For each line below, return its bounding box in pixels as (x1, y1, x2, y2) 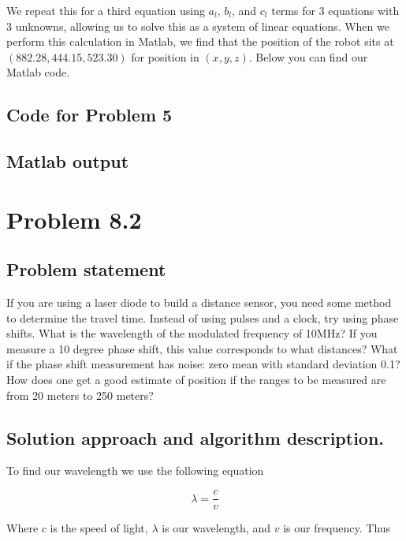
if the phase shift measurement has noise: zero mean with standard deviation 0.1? (6, 356, 400, 372)
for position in (131, 48, 199, 65)
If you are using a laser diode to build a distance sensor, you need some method (6, 294, 392, 311)
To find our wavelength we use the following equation (6, 462, 264, 479)
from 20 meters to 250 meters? (6, 386, 154, 403)
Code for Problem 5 (6, 103, 173, 127)
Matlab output (6, 149, 129, 173)
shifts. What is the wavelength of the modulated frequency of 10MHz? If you (6, 325, 378, 341)
